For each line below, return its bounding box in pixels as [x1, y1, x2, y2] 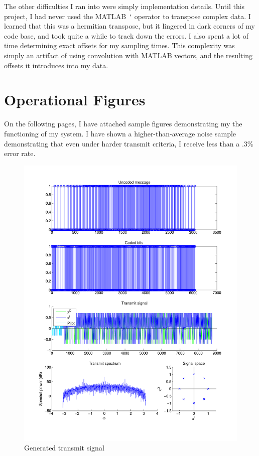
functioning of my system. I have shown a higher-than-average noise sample [4, 128, 236, 138]
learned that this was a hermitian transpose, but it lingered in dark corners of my [4, 21, 255, 31]
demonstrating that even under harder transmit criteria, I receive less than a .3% [4, 138, 253, 148]
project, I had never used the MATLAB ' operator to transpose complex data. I [4, 11, 251, 21]
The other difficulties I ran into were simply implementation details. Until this [4, 1, 245, 11]
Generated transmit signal [24, 442, 104, 453]
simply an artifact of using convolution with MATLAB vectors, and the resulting [4, 50, 253, 61]
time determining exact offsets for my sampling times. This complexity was [4, 40, 235, 51]
